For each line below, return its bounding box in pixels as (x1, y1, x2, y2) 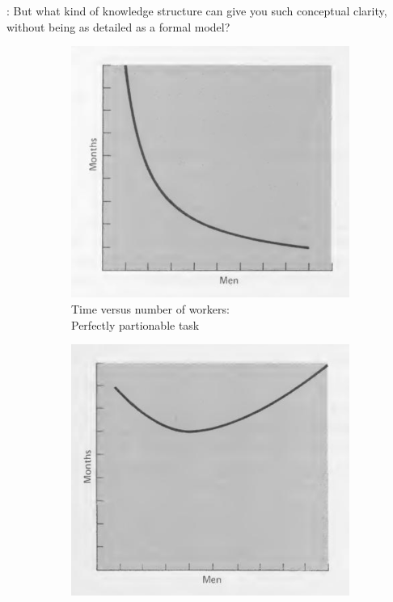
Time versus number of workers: (71, 300, 230, 317)
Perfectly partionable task (71, 316, 200, 333)
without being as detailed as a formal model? (6, 18, 230, 35)
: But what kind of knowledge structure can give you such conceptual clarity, (6, 2, 387, 19)
